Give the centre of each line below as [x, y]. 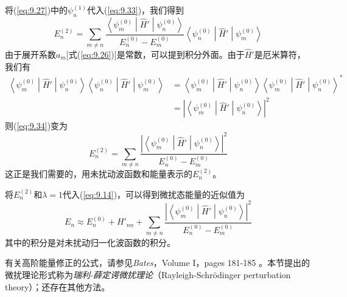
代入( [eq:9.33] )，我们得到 [136, 10]
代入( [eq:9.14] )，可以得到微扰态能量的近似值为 [154, 194]
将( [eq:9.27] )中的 [37, 10]
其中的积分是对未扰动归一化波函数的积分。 [90, 242]
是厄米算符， [280, 54]
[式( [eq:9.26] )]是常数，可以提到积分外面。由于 [155, 54]
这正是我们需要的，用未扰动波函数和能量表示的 [99, 174]
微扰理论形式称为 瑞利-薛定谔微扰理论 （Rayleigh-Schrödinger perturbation [148, 274]
